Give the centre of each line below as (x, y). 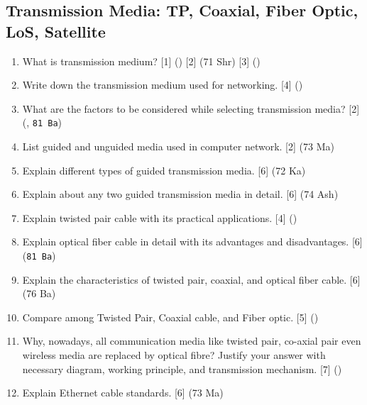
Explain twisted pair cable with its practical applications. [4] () (160, 217)
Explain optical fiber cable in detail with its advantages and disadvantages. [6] (192, 242)
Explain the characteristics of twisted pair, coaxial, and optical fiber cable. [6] (191, 279)
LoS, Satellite (56, 31)
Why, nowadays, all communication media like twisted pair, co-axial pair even (192, 341)
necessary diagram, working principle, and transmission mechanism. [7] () (182, 368)
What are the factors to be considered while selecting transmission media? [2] (191, 108)
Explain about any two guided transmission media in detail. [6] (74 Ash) (180, 194)
